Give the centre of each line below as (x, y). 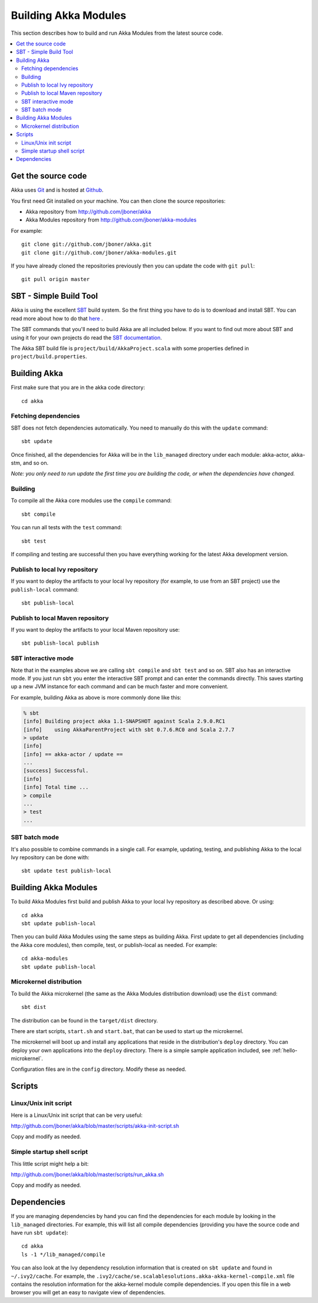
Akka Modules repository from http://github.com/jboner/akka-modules (111, 220)
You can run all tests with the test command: (67, 527)
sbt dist (34, 1007)
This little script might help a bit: (50, 1163)
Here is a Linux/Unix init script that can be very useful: (77, 1115)
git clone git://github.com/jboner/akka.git (87, 244)
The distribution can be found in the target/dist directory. (85, 1020)
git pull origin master (56, 279)
